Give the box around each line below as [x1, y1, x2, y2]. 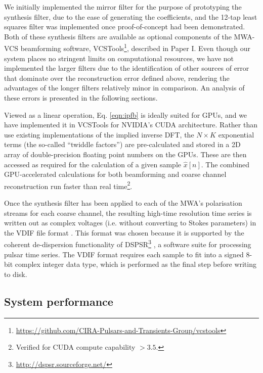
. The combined [201, 159, 250, 169]
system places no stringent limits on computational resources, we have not [4, 53, 234, 63]
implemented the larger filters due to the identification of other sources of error [4, 63, 249, 73]
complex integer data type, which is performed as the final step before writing [15, 259, 256, 269]
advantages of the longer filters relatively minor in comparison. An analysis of [4, 82, 245, 93]
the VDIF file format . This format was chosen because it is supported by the [4, 227, 244, 238]
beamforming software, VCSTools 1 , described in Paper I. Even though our [20, 41, 250, 54]
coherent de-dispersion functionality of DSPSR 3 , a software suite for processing [4, 238, 251, 250]
